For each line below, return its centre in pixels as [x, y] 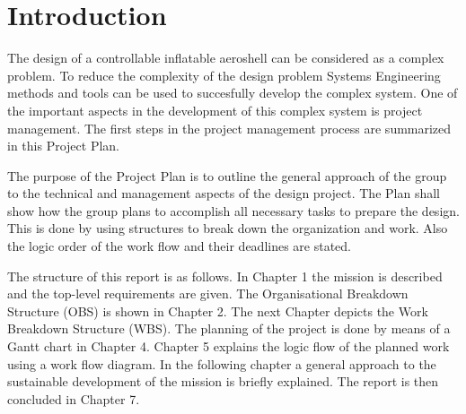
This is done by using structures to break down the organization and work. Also [228, 228]
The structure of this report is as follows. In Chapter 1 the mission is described [225, 276]
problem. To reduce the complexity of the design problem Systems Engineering [224, 75]
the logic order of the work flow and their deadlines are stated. [180, 246]
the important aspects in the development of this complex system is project [215, 110]
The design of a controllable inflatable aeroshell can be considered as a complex [226, 58]
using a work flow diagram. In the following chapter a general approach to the [222, 363]
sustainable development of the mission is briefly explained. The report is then [223, 381]
